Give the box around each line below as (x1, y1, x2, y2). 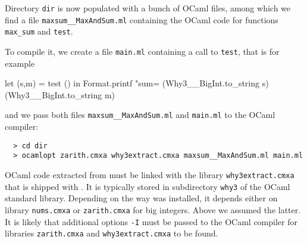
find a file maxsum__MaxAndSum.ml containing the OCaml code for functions (5, 13, 278, 26)
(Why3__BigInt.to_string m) (5, 88, 115, 101)
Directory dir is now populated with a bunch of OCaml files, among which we (5, 2, 291, 14)
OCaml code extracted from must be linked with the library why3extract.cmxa (5, 168, 295, 180)
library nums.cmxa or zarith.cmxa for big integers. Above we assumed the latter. (5, 203, 301, 216)
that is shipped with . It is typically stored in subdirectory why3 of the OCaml (5, 180, 290, 192)
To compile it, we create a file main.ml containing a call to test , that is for (5, 45, 280, 57)
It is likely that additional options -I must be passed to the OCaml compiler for (5, 215, 297, 228)
